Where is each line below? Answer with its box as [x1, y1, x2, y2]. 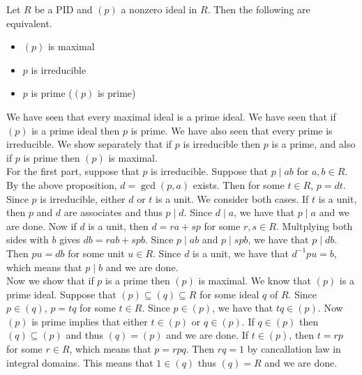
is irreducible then [183, 137, 261, 151]
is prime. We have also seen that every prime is [130, 123, 333, 137]
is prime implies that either [31, 314, 148, 328]
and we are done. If [166, 328, 249, 342]
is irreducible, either [40, 191, 126, 206]
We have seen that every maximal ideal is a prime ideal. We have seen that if [6, 109, 336, 123]
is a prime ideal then [31, 123, 120, 137]
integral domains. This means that [6, 355, 153, 369]
